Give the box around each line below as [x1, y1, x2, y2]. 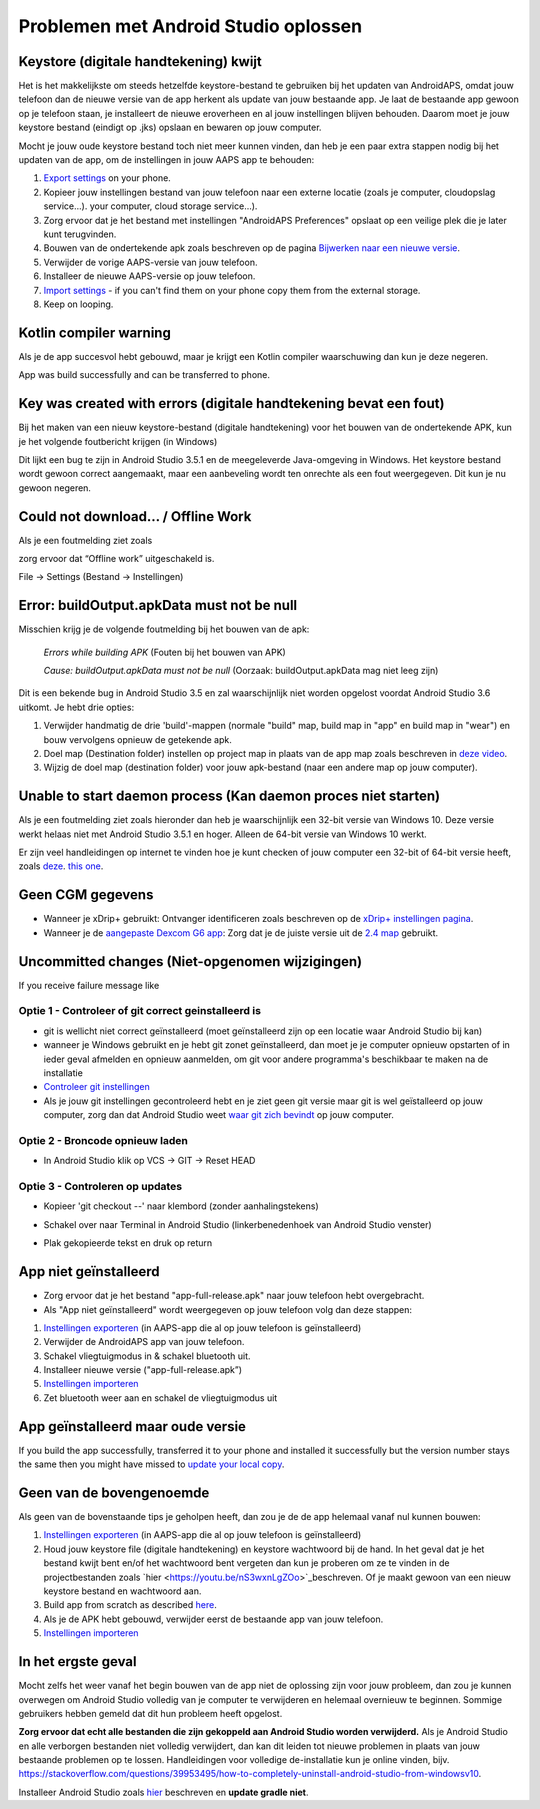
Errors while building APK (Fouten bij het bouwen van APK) [43, 646, 287, 658]
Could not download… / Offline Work [18, 508, 252, 525]
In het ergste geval [18, 1653, 137, 1670]
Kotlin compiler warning [18, 324, 172, 341]
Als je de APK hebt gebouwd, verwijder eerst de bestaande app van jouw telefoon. [43, 1613, 384, 1625]
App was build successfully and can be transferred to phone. [18, 369, 270, 381]
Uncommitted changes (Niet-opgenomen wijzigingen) [18, 953, 363, 970]
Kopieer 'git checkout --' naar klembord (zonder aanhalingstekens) [43, 1200, 319, 1212]
